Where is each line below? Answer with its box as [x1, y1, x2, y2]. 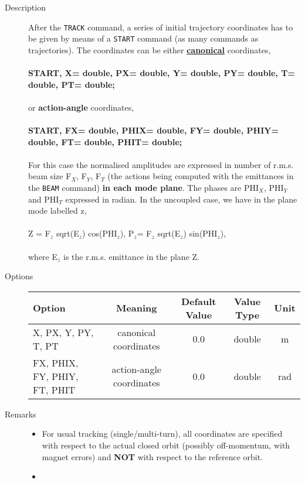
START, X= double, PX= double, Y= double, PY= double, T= [28, 67, 295, 79]
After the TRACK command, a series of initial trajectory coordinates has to [28, 20, 293, 33]
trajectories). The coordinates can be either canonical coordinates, [28, 43, 271, 56]
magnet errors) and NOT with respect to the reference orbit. [42, 450, 263, 463]
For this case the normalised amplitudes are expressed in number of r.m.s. [28, 158, 294, 170]
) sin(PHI [183, 227, 218, 239]
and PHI [28, 193, 59, 205]
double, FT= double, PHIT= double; [28, 135, 182, 148]
